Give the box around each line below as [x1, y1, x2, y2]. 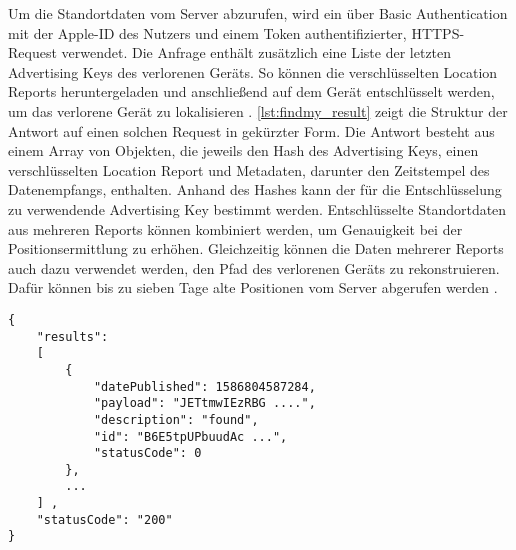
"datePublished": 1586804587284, [93, 379, 316, 394]
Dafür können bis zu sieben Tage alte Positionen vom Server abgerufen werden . [8, 277, 498, 298]
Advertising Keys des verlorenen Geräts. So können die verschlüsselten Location [8, 61, 498, 82]
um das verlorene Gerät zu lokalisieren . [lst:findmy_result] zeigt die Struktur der [8, 100, 508, 121]
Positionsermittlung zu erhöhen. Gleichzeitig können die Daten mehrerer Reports [8, 238, 504, 259]
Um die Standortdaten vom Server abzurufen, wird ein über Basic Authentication [8, 3, 508, 23]
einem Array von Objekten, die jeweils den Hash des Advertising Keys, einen [8, 140, 479, 161]
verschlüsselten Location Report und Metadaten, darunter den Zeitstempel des [8, 159, 490, 180]
